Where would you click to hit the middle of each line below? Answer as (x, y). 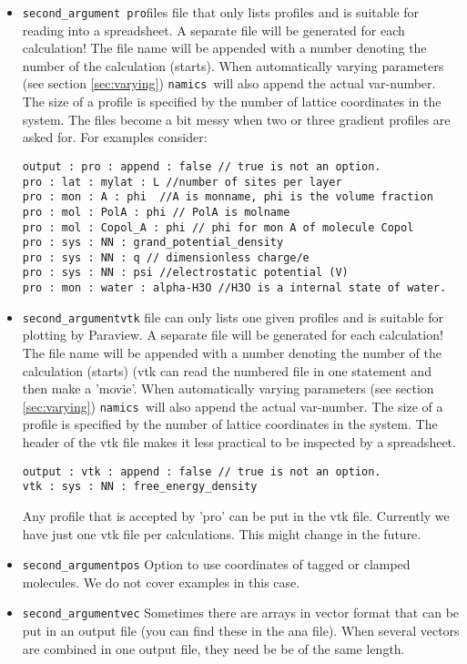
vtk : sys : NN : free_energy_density (140, 487)
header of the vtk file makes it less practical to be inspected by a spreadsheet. (239, 442)
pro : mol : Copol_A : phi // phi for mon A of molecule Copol (218, 227)
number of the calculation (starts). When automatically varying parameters (233, 65)
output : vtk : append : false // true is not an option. (202, 471)
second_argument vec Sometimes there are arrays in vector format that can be (241, 613)
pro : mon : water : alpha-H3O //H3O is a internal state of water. (234, 288)
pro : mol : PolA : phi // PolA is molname (156, 212)
